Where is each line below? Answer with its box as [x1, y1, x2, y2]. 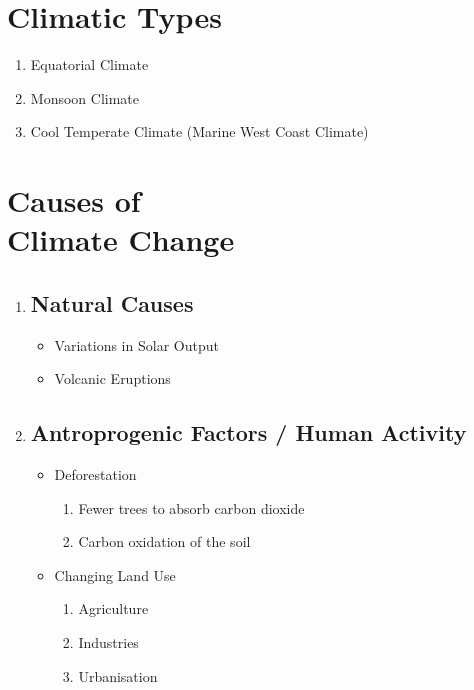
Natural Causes [30, 287, 194, 318]
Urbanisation [78, 665, 158, 686]
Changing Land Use [54, 564, 176, 585]
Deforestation [54, 464, 137, 485]
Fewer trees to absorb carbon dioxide [78, 497, 305, 518]
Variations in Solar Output [54, 334, 219, 355]
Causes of [7, 180, 141, 221]
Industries [78, 632, 139, 653]
